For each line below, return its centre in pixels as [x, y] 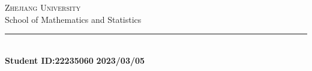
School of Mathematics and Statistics [73, 19]
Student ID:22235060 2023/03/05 [75, 60]
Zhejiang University [43, 7]
